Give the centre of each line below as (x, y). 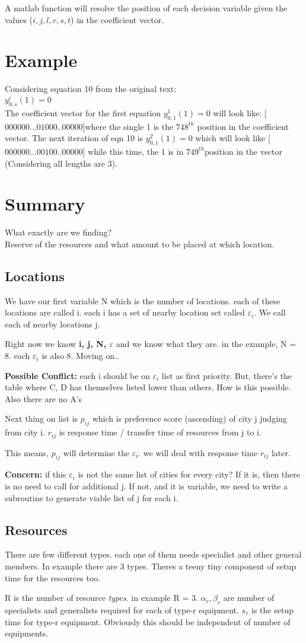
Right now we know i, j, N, (56, 344)
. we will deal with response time (198, 452)
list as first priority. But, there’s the (227, 375)
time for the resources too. (53, 577)
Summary (45, 204)
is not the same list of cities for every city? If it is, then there (189, 474)
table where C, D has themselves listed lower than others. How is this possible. (148, 387)
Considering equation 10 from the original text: (91, 89)
